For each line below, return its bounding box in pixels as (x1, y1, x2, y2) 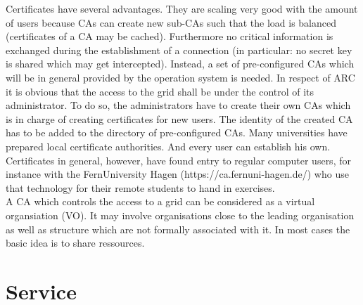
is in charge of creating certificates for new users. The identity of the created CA (6, 111, 353, 126)
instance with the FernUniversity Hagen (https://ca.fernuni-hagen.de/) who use (6, 167, 349, 181)
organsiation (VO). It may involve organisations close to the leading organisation (6, 207, 355, 222)
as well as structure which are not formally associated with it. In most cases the (6, 221, 350, 236)
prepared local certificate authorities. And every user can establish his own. (6, 138, 331, 153)
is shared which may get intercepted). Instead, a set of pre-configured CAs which (6, 56, 355, 71)
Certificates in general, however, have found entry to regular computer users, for (6, 152, 351, 167)
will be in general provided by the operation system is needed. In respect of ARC (6, 70, 355, 84)
